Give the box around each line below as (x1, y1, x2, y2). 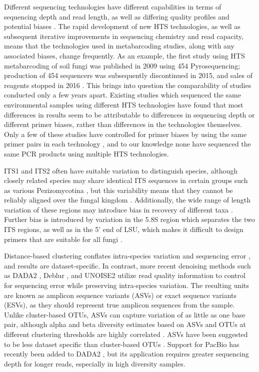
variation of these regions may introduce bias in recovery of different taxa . (4, 204, 233, 214)
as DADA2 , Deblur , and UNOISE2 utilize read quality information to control (4, 270, 245, 280)
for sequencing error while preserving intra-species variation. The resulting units (4, 280, 249, 290)
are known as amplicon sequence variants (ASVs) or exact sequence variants (4, 289, 236, 300)
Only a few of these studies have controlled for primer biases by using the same (4, 128, 247, 139)
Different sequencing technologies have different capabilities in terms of (4, 1, 221, 11)
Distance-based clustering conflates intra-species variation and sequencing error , (4, 250, 250, 261)
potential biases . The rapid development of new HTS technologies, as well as (4, 21, 240, 31)
